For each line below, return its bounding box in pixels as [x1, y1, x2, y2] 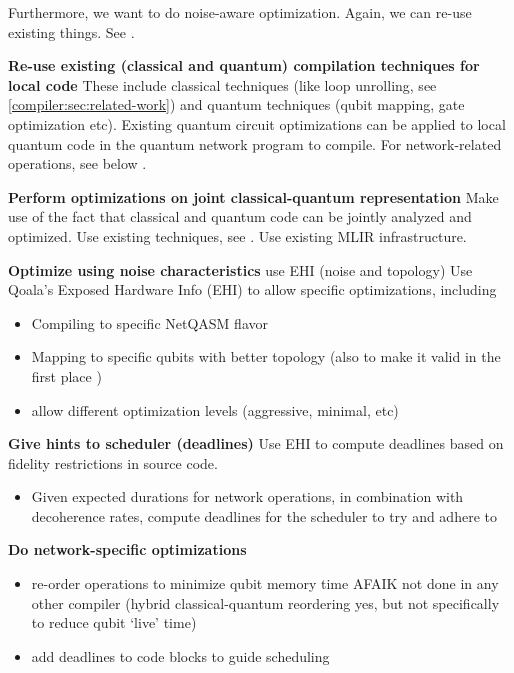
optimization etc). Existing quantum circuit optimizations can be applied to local [8, 113, 506, 134]
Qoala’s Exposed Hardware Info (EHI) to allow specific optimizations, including [8, 279, 497, 300]
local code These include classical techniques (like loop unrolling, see [8, 74, 437, 95]
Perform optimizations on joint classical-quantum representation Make [8, 186, 499, 207]
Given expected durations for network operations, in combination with [31, 486, 464, 507]
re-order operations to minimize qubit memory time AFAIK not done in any [31, 573, 499, 594]
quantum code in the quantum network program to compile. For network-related [8, 133, 502, 154]
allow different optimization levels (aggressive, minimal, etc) [31, 399, 399, 420]
